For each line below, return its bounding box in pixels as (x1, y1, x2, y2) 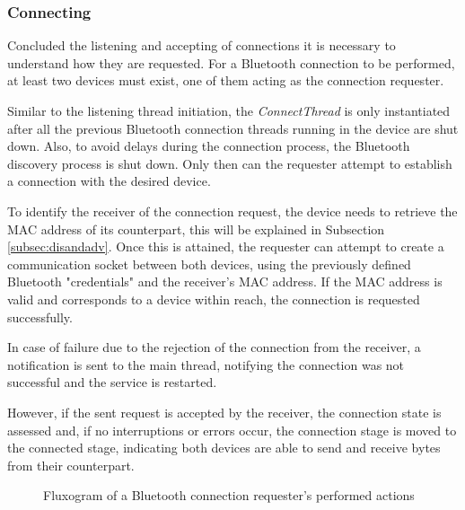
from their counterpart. (7, 455, 135, 474)
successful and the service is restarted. (7, 373, 217, 391)
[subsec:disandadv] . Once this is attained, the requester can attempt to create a (7, 237, 444, 256)
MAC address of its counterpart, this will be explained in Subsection (7, 219, 385, 238)
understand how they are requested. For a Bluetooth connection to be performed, (7, 53, 455, 72)
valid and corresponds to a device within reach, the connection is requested (7, 289, 420, 308)
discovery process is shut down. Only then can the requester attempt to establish (7, 154, 452, 172)
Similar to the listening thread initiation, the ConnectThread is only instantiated (7, 101, 451, 119)
